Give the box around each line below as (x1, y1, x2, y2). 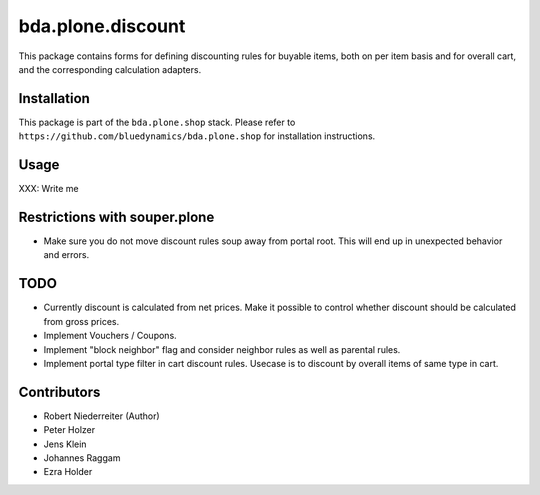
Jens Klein (43, 438, 87, 450)
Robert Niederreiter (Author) (43, 410, 160, 422)
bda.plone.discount (18, 15, 186, 37)
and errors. (43, 249, 90, 261)
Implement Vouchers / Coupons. (43, 330, 177, 342)
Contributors (18, 383, 101, 400)
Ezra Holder (43, 466, 93, 478)
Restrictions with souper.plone (18, 208, 215, 225)
